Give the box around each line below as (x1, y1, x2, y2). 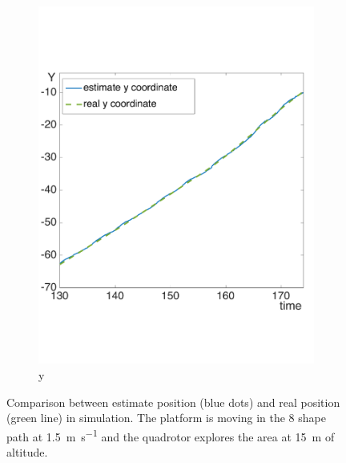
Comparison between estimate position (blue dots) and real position (6, 393, 340, 410)
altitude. (6, 443, 48, 460)
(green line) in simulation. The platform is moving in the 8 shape (6, 409, 326, 426)
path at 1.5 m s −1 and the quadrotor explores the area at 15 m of (6, 425, 335, 445)
